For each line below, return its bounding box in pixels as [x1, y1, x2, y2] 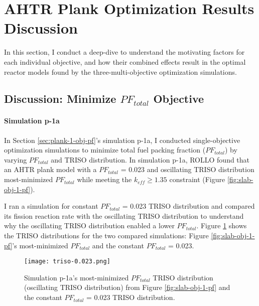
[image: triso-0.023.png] [24, 258, 110, 265]
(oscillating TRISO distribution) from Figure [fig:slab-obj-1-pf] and [24, 282, 230, 292]
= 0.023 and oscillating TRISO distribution [120, 164, 254, 175]
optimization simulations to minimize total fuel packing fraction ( [4, 144, 206, 155]
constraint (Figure [169, 174, 225, 185]
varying [4, 154, 27, 165]
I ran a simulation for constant [4, 201, 98, 211]
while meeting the [77, 174, 132, 185]
